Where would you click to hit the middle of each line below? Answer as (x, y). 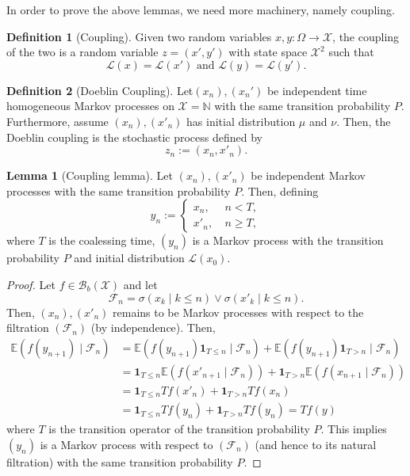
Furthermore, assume (57, 121)
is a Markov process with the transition (288, 240)
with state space (268, 52)
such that (351, 52)
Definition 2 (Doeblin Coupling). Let (100, 90)
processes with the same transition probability (119, 190)
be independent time (317, 90)
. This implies (354, 429)
